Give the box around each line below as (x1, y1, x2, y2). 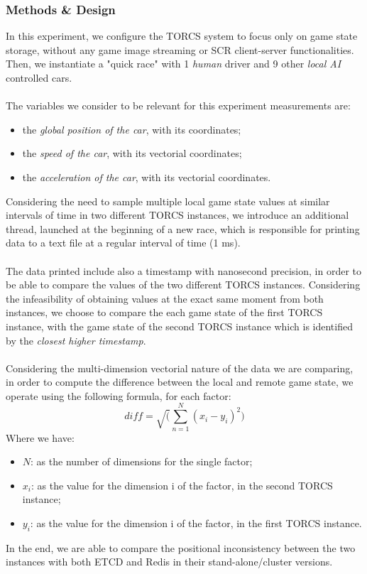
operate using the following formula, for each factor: (6, 388, 231, 403)
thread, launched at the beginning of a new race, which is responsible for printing (6, 221, 360, 236)
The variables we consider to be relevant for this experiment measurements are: (6, 98, 351, 113)
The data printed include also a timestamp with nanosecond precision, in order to (6, 263, 361, 278)
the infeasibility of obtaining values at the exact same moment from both (6, 291, 324, 305)
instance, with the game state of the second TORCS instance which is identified (6, 318, 353, 333)
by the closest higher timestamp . (6, 332, 146, 347)
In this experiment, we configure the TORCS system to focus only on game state (6, 28, 358, 43)
